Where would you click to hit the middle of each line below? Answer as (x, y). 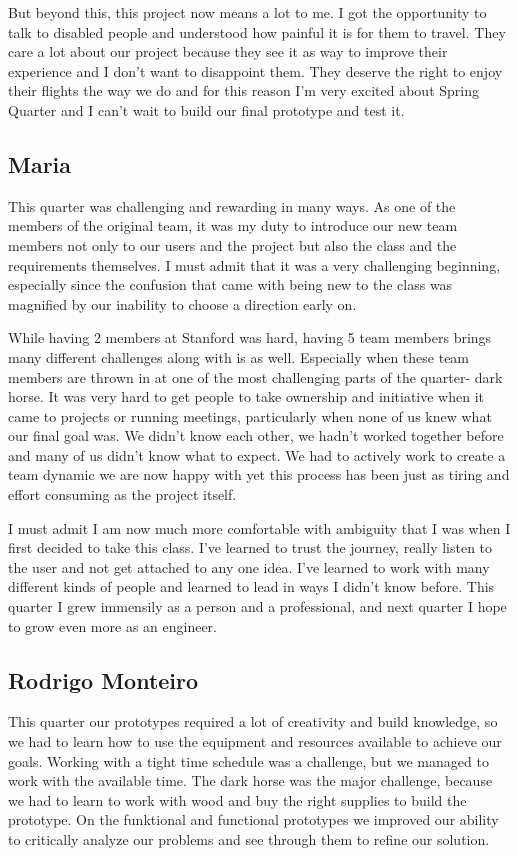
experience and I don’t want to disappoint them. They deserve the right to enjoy (255, 70)
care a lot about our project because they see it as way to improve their (228, 51)
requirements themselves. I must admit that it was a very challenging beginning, (254, 264)
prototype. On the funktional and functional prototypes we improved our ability (253, 819)
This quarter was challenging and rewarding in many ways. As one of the (232, 205)
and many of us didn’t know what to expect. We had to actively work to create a (257, 454)
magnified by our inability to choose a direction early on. (182, 303)
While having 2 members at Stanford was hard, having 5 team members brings (250, 337)
